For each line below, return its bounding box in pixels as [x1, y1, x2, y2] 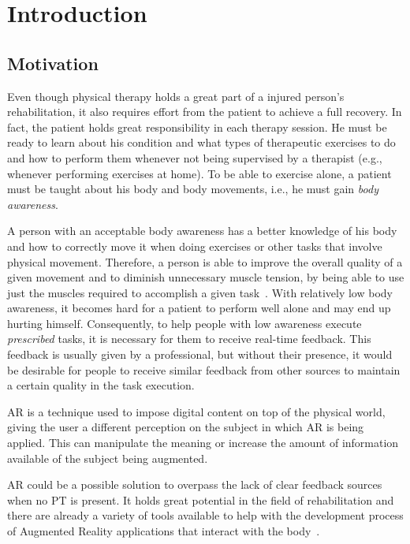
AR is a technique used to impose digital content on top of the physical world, [7, 403, 386, 419]
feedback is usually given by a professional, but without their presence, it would [7, 346, 393, 363]
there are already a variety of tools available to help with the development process [7, 507, 404, 524]
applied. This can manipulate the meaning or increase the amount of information [7, 434, 399, 451]
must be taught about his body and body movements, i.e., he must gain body [7, 181, 378, 197]
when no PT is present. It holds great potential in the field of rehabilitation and [7, 491, 394, 508]
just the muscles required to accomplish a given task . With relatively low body [7, 284, 393, 300]
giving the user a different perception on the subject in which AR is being [7, 419, 364, 435]
